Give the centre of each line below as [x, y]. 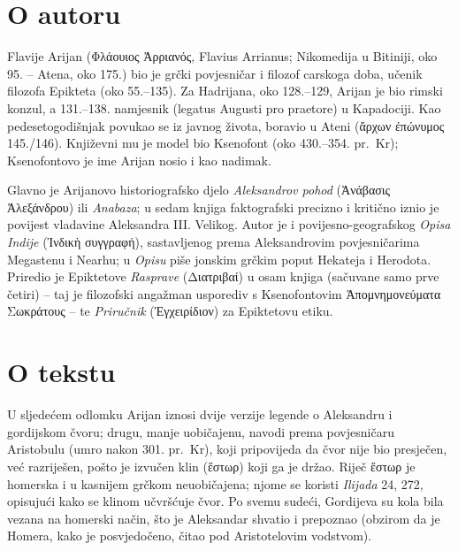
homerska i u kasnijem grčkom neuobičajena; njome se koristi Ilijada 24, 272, [215, 483]
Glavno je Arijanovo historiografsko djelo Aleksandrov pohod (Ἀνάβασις [199, 190]
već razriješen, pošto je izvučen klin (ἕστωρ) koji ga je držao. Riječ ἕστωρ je [211, 466]
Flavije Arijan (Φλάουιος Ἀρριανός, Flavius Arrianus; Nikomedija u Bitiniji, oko [222, 56]
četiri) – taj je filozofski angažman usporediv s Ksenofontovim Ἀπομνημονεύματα [224, 293]
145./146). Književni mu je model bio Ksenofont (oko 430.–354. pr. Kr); [203, 143]
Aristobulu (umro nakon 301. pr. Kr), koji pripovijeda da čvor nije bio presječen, [227, 449]
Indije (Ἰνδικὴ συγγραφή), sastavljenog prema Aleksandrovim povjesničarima [214, 242]
